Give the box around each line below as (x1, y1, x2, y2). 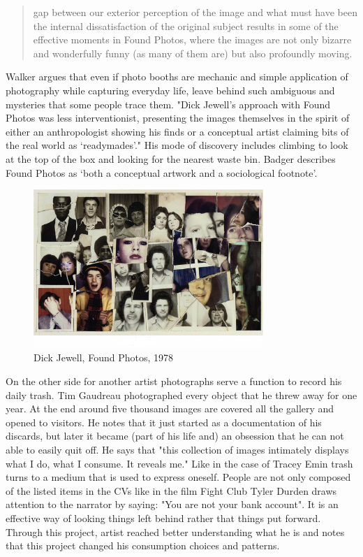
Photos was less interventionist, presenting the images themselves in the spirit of (6, 110, 350, 125)
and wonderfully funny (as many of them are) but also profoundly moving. (33, 45, 353, 60)
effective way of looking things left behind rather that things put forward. (6, 511, 321, 526)
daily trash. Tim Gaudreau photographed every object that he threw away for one (6, 387, 357, 402)
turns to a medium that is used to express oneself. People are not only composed (6, 470, 351, 484)
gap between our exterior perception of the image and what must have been (33, 5, 357, 19)
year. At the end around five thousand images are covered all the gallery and (6, 401, 334, 416)
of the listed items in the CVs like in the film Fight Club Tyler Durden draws (6, 483, 337, 498)
